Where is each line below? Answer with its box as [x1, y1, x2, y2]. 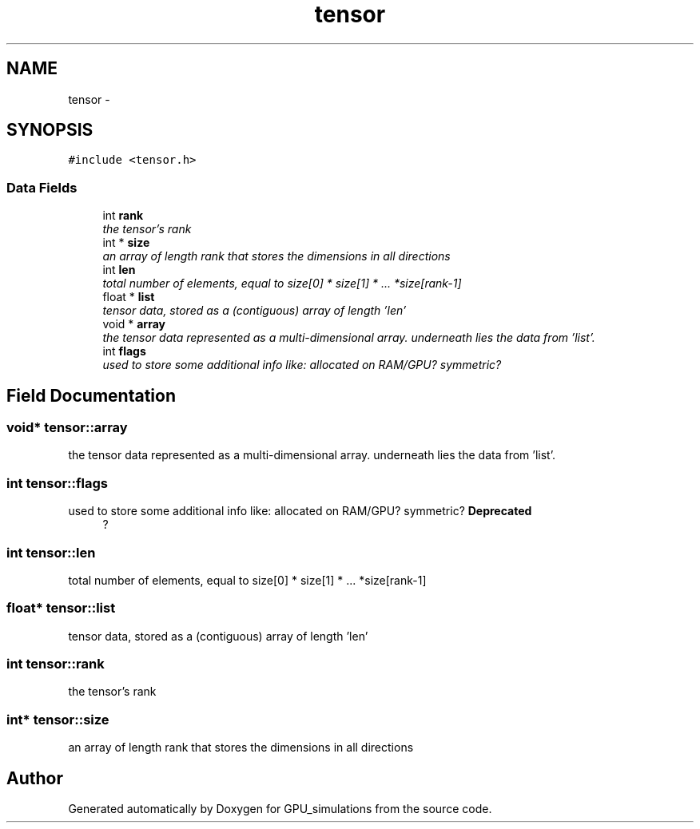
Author [6, 768, 63, 788]
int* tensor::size [6, 711, 109, 728]
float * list [102, 290, 155, 304]
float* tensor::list [6, 600, 116, 617]
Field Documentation [6, 385, 176, 406]
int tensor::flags [6, 474, 108, 491]
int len [102, 263, 136, 277]
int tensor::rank [6, 656, 105, 672]
